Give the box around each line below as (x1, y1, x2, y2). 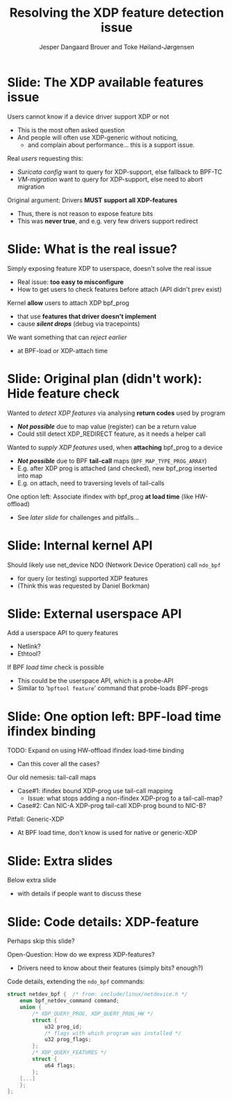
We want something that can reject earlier (7, 333, 127, 341)
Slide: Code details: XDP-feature (7, 914, 199, 930)
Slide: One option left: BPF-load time (7, 708, 222, 724)
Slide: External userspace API (7, 606, 182, 621)
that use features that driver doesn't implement (17, 312, 157, 320)
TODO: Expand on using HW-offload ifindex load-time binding (7, 747, 184, 755)
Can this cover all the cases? (17, 760, 100, 768)
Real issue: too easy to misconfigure (17, 277, 124, 286)
